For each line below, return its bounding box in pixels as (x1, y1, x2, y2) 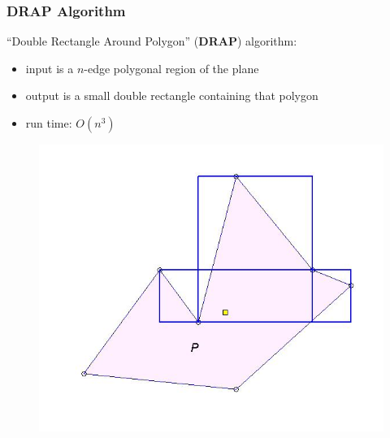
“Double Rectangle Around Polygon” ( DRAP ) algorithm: (6, 33, 297, 50)
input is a (25, 59, 74, 76)
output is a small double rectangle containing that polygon (25, 87, 318, 104)
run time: (25, 115, 72, 131)
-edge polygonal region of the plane (84, 59, 259, 76)
